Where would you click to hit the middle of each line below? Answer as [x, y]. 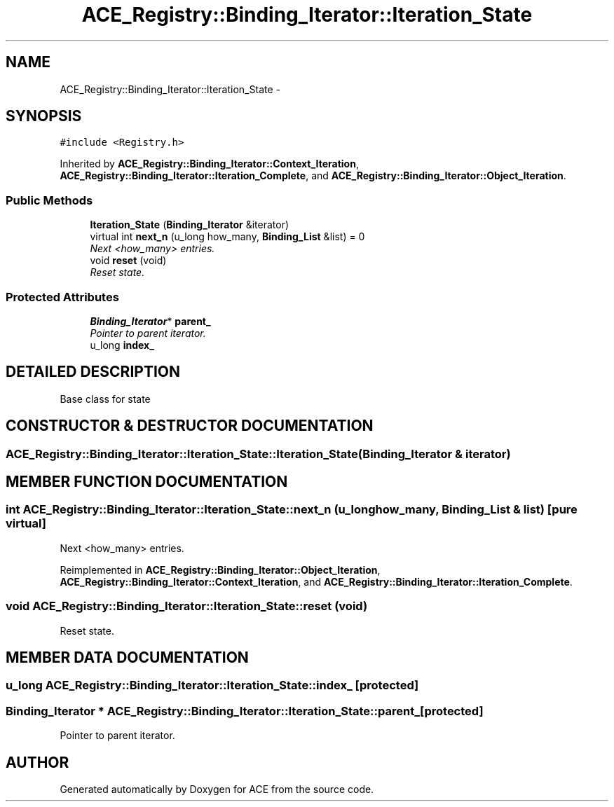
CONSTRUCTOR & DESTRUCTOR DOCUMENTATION [190, 426]
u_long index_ [122, 345]
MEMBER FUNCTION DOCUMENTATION [147, 482]
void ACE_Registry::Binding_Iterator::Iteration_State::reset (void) [187, 606]
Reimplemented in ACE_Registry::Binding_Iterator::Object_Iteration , [220, 570]
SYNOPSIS [44, 116]
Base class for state [105, 399]
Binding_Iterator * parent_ [150, 321]
